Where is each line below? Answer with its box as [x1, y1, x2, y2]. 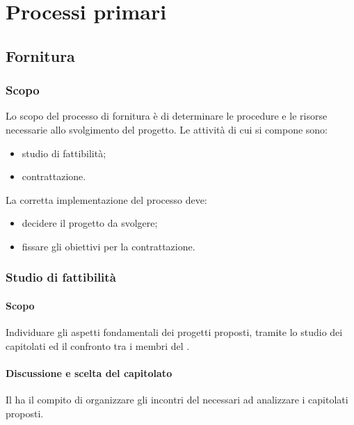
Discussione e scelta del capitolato [6, 365, 172, 380]
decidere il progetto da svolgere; [22, 216, 158, 230]
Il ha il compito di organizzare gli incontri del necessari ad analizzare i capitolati [6, 392, 348, 407]
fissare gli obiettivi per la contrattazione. [22, 239, 195, 253]
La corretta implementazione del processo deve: [6, 192, 207, 207]
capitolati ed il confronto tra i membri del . [6, 338, 190, 353]
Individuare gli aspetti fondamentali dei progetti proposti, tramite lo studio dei [6, 325, 343, 339]
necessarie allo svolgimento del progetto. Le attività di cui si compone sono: [6, 122, 328, 136]
